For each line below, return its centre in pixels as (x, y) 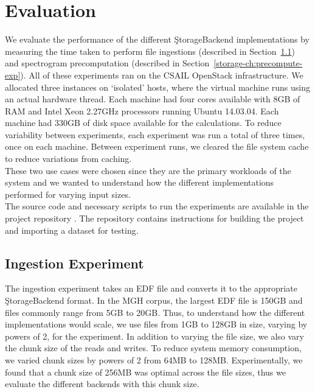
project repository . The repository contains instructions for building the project (154, 218)
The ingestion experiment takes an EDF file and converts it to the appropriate (151, 288)
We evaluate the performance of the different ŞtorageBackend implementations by (157, 39)
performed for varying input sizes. (68, 194)
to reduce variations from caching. (68, 159)
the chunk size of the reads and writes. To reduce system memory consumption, (153, 348)
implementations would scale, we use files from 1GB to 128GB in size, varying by (156, 324)
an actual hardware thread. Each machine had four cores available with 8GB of (153, 99)
